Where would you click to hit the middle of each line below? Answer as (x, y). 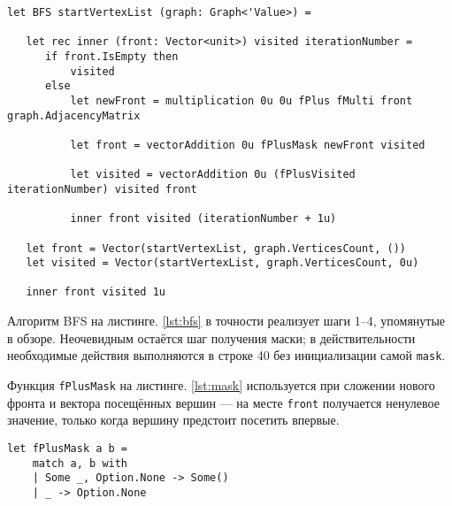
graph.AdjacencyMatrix (74, 115)
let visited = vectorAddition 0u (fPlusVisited (213, 175)
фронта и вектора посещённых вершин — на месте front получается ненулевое (223, 402)
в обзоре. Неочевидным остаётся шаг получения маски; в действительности (211, 337)
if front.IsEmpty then (111, 56)
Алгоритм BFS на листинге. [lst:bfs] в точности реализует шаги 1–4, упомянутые (226, 321)
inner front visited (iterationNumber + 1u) (203, 219)
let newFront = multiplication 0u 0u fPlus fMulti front (241, 100)
